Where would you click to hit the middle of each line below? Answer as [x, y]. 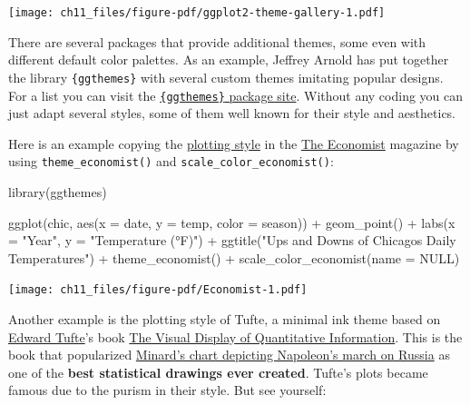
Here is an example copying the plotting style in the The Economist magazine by [234, 143]
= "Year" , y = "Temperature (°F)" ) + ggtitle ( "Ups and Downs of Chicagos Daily [232, 240]
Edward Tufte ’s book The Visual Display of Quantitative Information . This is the [235, 336]
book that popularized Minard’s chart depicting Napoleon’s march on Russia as [229, 355]
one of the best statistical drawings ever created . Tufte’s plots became [218, 372]
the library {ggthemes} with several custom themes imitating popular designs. [226, 77]
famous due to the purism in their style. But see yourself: [167, 390]
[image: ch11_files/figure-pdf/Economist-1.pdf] [158, 290]
